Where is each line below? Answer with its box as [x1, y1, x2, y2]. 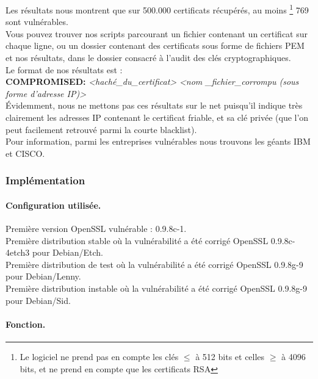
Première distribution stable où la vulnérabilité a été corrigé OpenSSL [5, 234, 269, 247]
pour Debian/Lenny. [5, 270, 81, 283]
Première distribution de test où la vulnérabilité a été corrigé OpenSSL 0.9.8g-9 [5, 258, 303, 270]
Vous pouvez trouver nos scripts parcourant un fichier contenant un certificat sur [5, 27, 308, 40]
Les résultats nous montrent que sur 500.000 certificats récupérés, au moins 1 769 [5, 2, 309, 16]
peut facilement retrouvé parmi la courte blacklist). [5, 123, 197, 135]
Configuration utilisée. [5, 198, 101, 211]
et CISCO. [5, 146, 45, 159]
